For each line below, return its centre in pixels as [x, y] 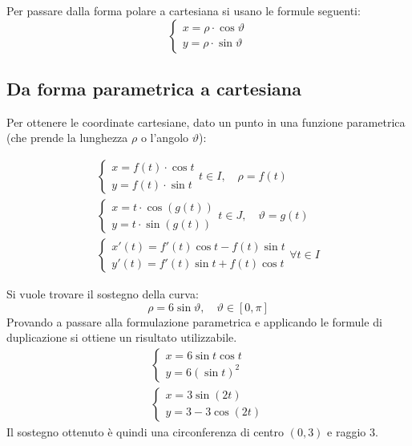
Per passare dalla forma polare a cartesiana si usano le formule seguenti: [184, 10]
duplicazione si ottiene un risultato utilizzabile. [122, 337]
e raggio [347, 431]
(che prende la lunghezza [67, 138]
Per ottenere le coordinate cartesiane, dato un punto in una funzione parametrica [206, 122]
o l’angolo [165, 138]
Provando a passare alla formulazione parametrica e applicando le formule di [194, 321]
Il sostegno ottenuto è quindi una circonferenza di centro [145, 431]
